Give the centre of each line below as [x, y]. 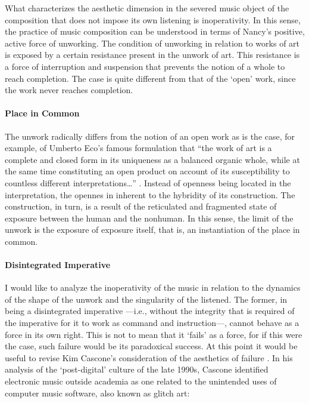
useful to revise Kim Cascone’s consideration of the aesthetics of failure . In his [149, 357]
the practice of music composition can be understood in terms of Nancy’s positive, [155, 31]
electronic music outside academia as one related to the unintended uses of [141, 381]
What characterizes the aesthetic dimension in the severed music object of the [147, 8]
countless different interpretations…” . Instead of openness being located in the [148, 182]
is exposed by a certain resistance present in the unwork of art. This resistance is [152, 55]
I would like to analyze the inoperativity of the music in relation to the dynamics [153, 287]
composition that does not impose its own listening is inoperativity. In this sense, [153, 19]
